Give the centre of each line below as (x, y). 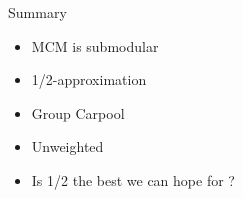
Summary (37, 12)
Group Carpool (78, 112)
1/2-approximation (89, 79)
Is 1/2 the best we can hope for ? (133, 179)
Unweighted (67, 146)
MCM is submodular (95, 45)
